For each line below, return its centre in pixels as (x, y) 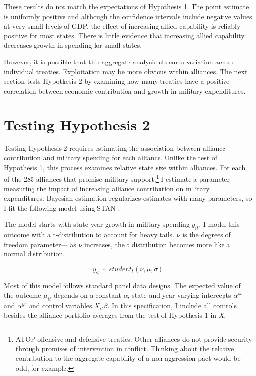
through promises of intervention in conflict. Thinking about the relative (125, 348)
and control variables (60, 305)
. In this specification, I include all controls (172, 305)
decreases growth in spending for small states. (73, 45)
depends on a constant (87, 295)
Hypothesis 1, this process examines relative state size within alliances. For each (125, 167)
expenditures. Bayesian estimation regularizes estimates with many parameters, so (128, 198)
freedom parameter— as (40, 244)
